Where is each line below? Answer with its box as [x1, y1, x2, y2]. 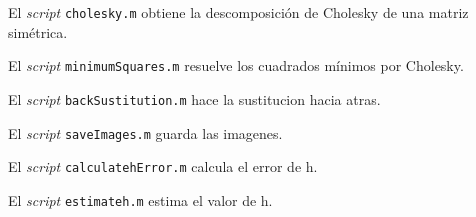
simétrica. [8, 21, 68, 42]
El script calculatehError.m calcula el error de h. [8, 156, 318, 177]
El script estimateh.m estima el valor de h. [8, 189, 273, 210]
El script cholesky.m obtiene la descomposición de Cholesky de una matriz [8, 2, 469, 22]
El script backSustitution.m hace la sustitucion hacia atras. [8, 88, 381, 109]
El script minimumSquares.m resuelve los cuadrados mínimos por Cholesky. [8, 55, 464, 76]
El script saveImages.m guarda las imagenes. [8, 122, 283, 143]
